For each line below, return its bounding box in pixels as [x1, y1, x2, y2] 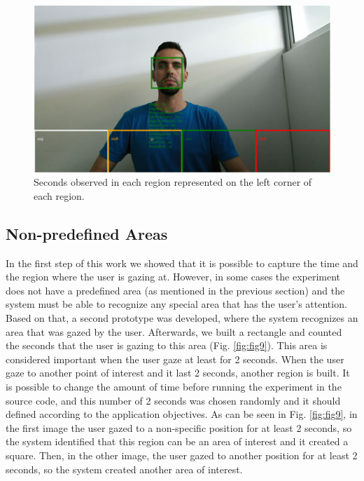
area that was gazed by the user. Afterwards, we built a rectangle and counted [6, 324, 342, 339]
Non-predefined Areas [6, 222, 168, 244]
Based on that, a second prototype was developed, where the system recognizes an [6, 310, 358, 325]
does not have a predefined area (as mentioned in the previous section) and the [6, 283, 345, 297]
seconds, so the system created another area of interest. [6, 461, 243, 476]
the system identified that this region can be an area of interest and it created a [6, 434, 349, 449]
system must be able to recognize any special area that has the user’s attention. [6, 297, 347, 311]
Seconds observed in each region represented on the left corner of [34, 175, 312, 189]
